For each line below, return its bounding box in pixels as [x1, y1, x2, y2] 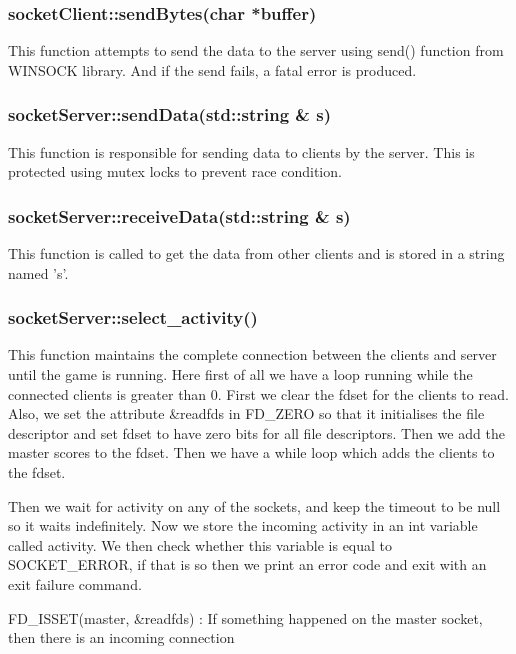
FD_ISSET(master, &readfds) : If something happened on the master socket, [8, 607, 483, 628]
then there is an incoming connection [8, 627, 235, 648]
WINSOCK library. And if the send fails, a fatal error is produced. [8, 59, 417, 80]
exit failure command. [8, 573, 142, 594]
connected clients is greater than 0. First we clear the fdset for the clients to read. [8, 383, 509, 404]
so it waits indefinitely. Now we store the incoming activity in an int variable [8, 515, 478, 536]
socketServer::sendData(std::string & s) [8, 102, 331, 127]
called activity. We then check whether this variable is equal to [8, 534, 393, 555]
